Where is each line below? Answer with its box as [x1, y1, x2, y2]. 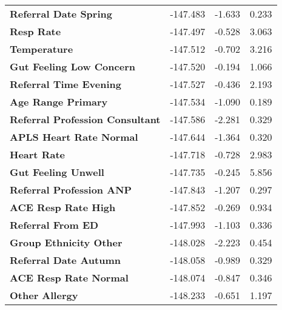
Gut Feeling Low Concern [10, 59, 135, 73]
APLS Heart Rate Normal [10, 130, 138, 144]
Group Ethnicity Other [10, 235, 123, 249]
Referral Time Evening [10, 77, 121, 91]
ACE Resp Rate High [10, 200, 116, 214]
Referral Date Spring [10, 7, 112, 21]
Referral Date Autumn [10, 253, 121, 267]
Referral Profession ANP [10, 183, 132, 197]
